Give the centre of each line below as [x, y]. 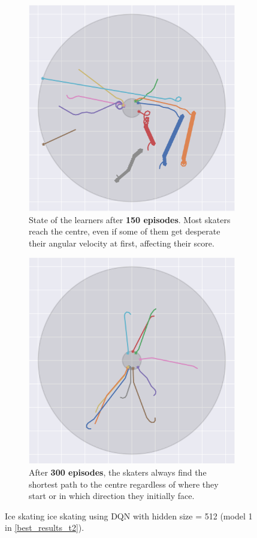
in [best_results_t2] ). [45, 528]
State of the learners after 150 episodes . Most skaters [130, 219]
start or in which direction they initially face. [112, 496]
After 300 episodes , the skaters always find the [118, 472]
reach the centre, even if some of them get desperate [125, 231]
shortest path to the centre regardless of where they [124, 484]
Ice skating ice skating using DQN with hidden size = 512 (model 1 [129, 516]
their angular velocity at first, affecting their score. [122, 243]
